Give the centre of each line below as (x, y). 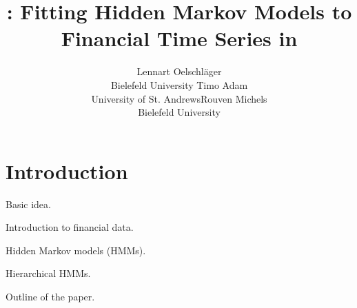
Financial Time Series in (179, 38)
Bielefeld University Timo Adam (179, 84)
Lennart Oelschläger (179, 71)
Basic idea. (28, 204)
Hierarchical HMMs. (48, 273)
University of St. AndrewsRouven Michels (179, 98)
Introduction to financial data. (70, 227)
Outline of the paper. (50, 296)
